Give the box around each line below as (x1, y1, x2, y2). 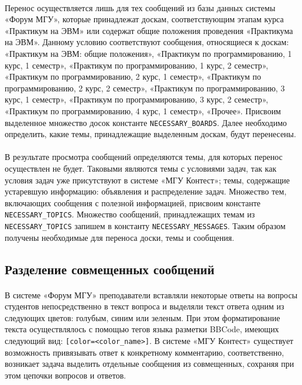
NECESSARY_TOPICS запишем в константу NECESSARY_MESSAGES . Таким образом (5, 220, 286, 231)
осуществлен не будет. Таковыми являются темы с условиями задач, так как (5, 162, 277, 174)
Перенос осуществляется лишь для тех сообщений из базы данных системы (5, 1, 276, 13)
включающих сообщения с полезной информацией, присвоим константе (5, 196, 261, 209)
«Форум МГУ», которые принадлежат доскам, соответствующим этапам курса (5, 13, 284, 25)
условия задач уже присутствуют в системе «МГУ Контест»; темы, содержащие (5, 173, 290, 186)
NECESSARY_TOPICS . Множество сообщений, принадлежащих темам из (5, 208, 255, 220)
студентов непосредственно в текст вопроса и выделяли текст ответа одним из (5, 300, 284, 312)
